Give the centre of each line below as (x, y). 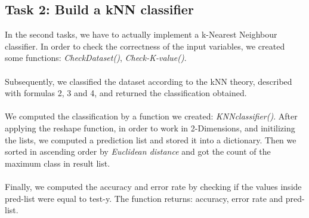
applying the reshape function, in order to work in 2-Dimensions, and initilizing (150, 128)
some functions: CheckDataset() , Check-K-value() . (96, 58)
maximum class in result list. (58, 163)
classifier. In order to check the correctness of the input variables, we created (145, 46)
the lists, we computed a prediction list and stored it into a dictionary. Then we (151, 139)
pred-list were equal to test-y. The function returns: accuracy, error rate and (144, 198)
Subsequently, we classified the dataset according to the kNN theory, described (149, 81)
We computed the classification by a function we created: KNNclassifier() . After (151, 116)
